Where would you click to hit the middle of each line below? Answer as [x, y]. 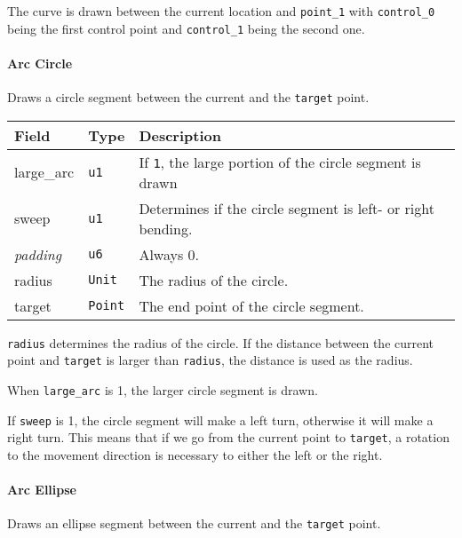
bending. [166, 228]
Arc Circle [40, 63]
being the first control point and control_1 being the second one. [186, 28]
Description [180, 135]
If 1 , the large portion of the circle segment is [280, 162]
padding [38, 254]
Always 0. [169, 254]
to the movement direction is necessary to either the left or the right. [195, 455]
